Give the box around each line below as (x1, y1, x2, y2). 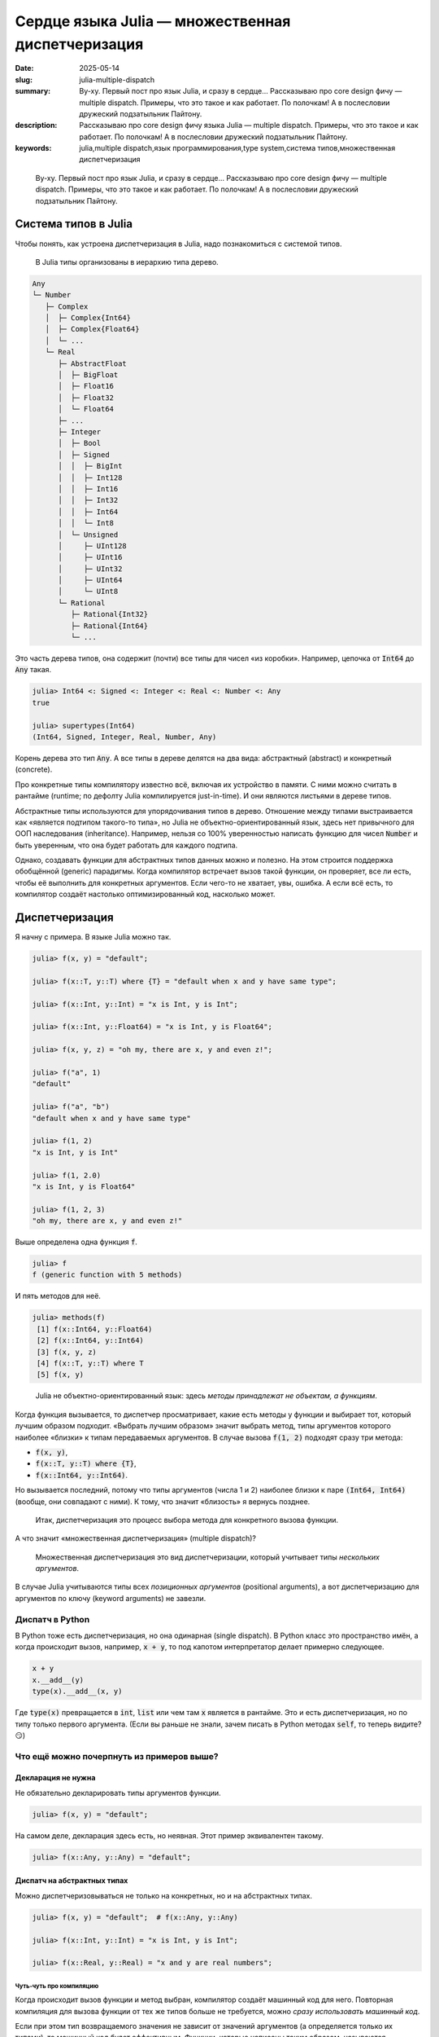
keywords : (15, 143, 52, 153)
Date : (15, 64, 34, 73)
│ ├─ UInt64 (58, 575, 123, 585)
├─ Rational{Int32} (70, 609, 149, 619)
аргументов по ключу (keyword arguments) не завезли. (15, 1593, 206, 1603)
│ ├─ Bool (58, 438, 102, 448)
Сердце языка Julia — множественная (15, 12, 291, 30)
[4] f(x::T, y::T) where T (37, 1359, 144, 1368)
